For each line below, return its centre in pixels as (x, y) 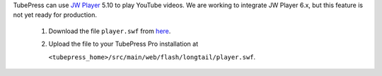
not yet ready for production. (55, 15)
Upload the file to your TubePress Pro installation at (123, 44)
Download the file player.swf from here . (110, 31)
